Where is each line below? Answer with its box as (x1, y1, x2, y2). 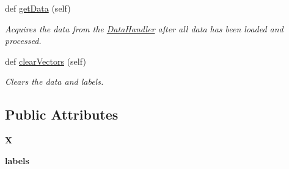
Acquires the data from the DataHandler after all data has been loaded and (5, 22, 284, 35)
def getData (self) (5, 2, 71, 14)
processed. (5, 34, 42, 47)
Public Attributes (5, 105, 119, 124)
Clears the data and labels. (5, 75, 104, 88)
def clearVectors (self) (5, 54, 86, 67)
